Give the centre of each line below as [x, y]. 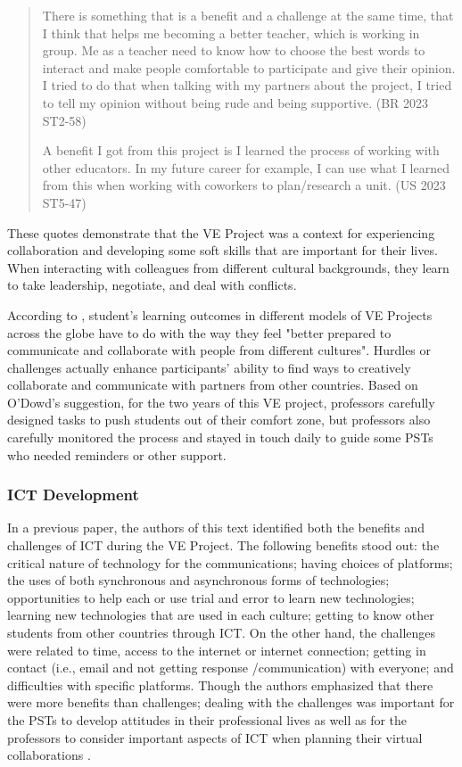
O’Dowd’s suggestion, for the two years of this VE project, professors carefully [221, 402]
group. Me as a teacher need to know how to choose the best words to [234, 50]
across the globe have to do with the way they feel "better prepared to [199, 332]
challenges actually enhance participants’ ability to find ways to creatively [209, 367]
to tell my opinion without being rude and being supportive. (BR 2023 [235, 102]
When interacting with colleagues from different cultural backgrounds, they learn [228, 267]
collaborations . [49, 755]
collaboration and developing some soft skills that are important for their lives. [223, 250]
